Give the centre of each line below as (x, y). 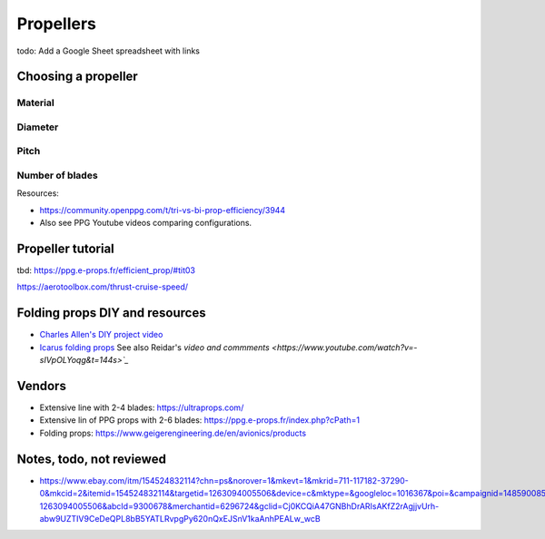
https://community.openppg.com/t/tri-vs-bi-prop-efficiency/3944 (163, 210)
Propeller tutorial (66, 248)
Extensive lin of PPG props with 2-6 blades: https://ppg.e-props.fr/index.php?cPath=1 (200, 420)
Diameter (38, 127)
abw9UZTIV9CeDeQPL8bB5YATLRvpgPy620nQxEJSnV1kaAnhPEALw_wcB (180, 518)
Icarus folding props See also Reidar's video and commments (154, 347)
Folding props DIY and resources (111, 313)
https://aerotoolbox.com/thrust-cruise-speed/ (103, 287)
